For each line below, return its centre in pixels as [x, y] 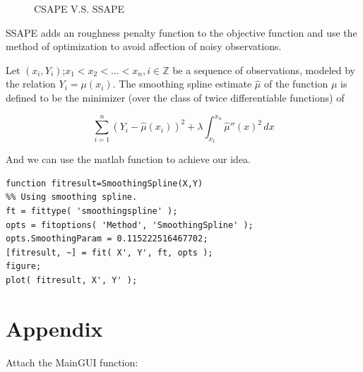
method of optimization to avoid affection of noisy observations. [144, 46]
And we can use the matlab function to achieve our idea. [128, 159]
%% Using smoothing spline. [72, 197]
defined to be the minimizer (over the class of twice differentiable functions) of [175, 97]
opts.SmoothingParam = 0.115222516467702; [107, 239]
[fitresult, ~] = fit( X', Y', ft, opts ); [109, 252]
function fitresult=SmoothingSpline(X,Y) [105, 183]
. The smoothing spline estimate [182, 84]
